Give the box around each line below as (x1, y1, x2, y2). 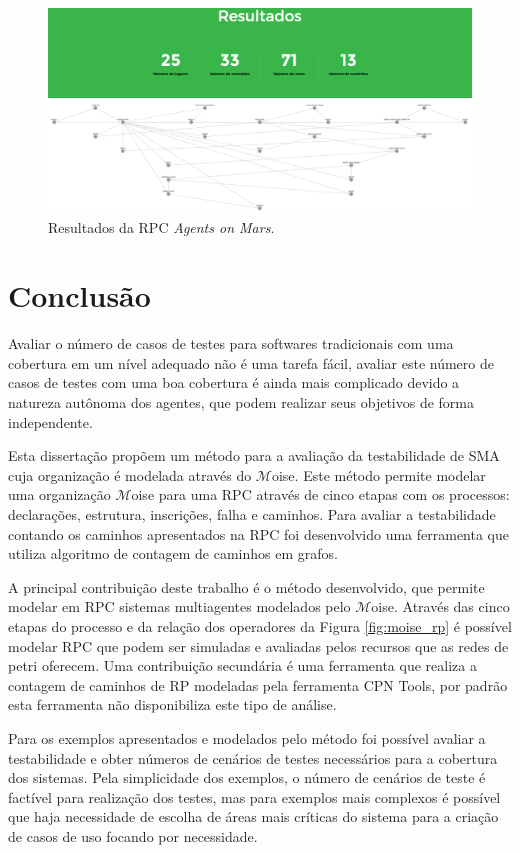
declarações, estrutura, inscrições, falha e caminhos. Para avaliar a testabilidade (8, 504, 496, 525)
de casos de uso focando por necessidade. (8, 825, 258, 846)
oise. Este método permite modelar (271, 464, 486, 485)
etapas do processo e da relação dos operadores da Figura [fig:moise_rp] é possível (8, 615, 512, 636)
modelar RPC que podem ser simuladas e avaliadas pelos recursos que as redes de (8, 635, 509, 656)
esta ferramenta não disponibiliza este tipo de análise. (8, 694, 337, 715)
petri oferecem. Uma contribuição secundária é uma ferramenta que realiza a (8, 655, 477, 676)
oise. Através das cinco (371, 596, 510, 617)
